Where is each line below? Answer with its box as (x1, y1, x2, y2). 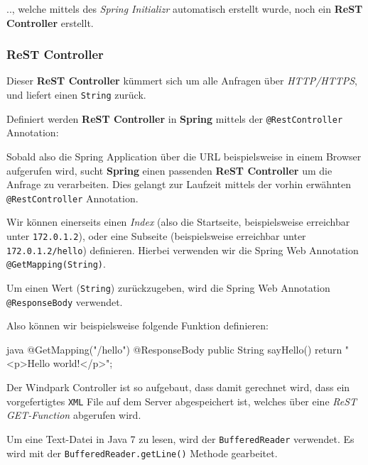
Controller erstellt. (6, 15, 94, 30)
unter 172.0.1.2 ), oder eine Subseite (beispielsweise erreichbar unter (6, 228, 306, 243)
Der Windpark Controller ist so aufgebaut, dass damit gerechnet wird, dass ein (6, 380, 350, 394)
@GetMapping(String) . (6, 256, 106, 271)
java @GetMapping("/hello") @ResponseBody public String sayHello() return (6, 341, 342, 356)
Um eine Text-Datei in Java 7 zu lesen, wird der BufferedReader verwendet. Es (6, 431, 355, 446)
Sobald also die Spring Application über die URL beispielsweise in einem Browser (6, 148, 362, 163)
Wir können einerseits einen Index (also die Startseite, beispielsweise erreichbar (6, 214, 350, 229)
